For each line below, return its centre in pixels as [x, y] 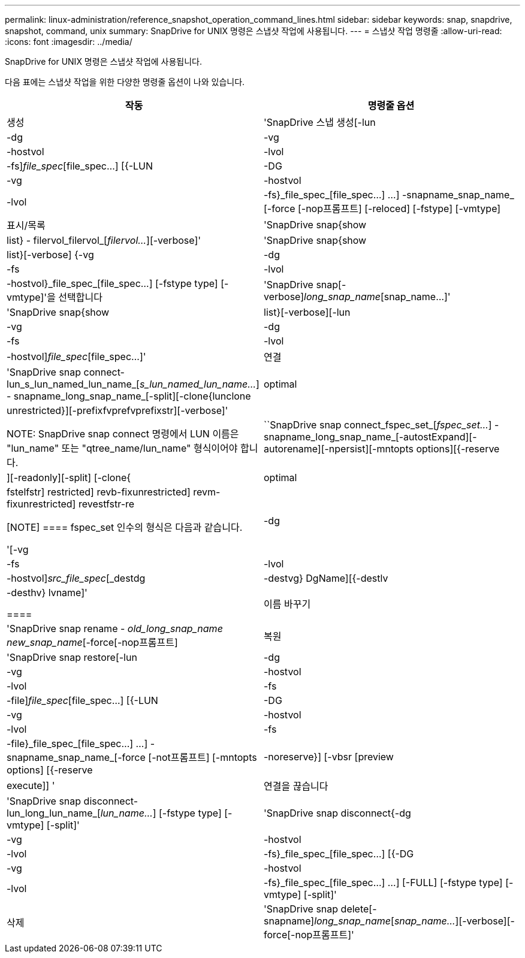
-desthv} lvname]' [47, 593]
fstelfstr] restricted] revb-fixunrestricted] [99, 492]
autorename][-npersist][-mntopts [339, 449]
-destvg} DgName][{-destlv [326, 578]
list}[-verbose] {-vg [50, 255]
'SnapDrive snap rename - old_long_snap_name [115, 628]
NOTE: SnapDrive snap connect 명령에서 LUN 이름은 [123, 434]
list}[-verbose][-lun [307, 312]
